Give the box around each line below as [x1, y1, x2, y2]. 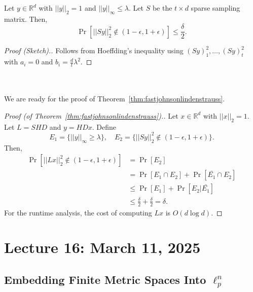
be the [152, 3, 172, 13]
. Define [92, 121, 117, 132]
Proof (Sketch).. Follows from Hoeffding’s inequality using [4, 45, 184, 56]
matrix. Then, [4, 13, 48, 24]
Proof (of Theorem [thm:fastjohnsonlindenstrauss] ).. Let [4, 110, 178, 121]
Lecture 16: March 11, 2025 [4, 237, 201, 258]
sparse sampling [191, 3, 240, 13]
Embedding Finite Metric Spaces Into [4, 271, 206, 287]
